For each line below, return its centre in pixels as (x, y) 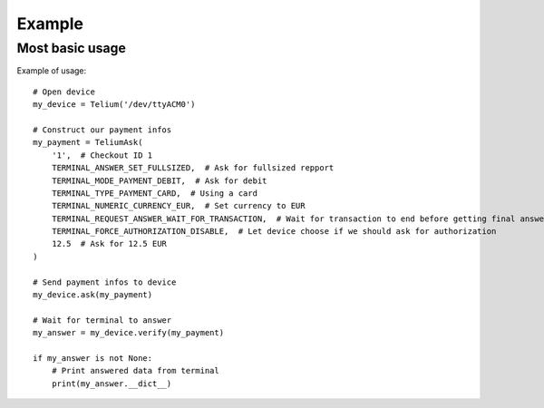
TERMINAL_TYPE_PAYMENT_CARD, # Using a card (155, 193)
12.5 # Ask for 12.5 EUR (109, 244)
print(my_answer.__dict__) (112, 384)
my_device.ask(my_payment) (93, 295)
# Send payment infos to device (105, 282)
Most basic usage (72, 48)
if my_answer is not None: (93, 358)
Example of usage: (52, 71)
